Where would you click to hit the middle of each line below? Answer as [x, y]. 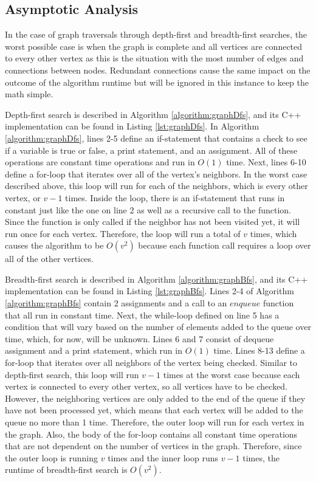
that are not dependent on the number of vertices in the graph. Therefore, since [153, 446]
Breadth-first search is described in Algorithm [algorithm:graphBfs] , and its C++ [156, 279]
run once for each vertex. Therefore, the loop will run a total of [123, 233]
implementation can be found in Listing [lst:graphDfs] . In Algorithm [132, 126]
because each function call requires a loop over [225, 245]
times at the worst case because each [232, 374]
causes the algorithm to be [54, 245]
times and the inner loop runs [163, 457]
